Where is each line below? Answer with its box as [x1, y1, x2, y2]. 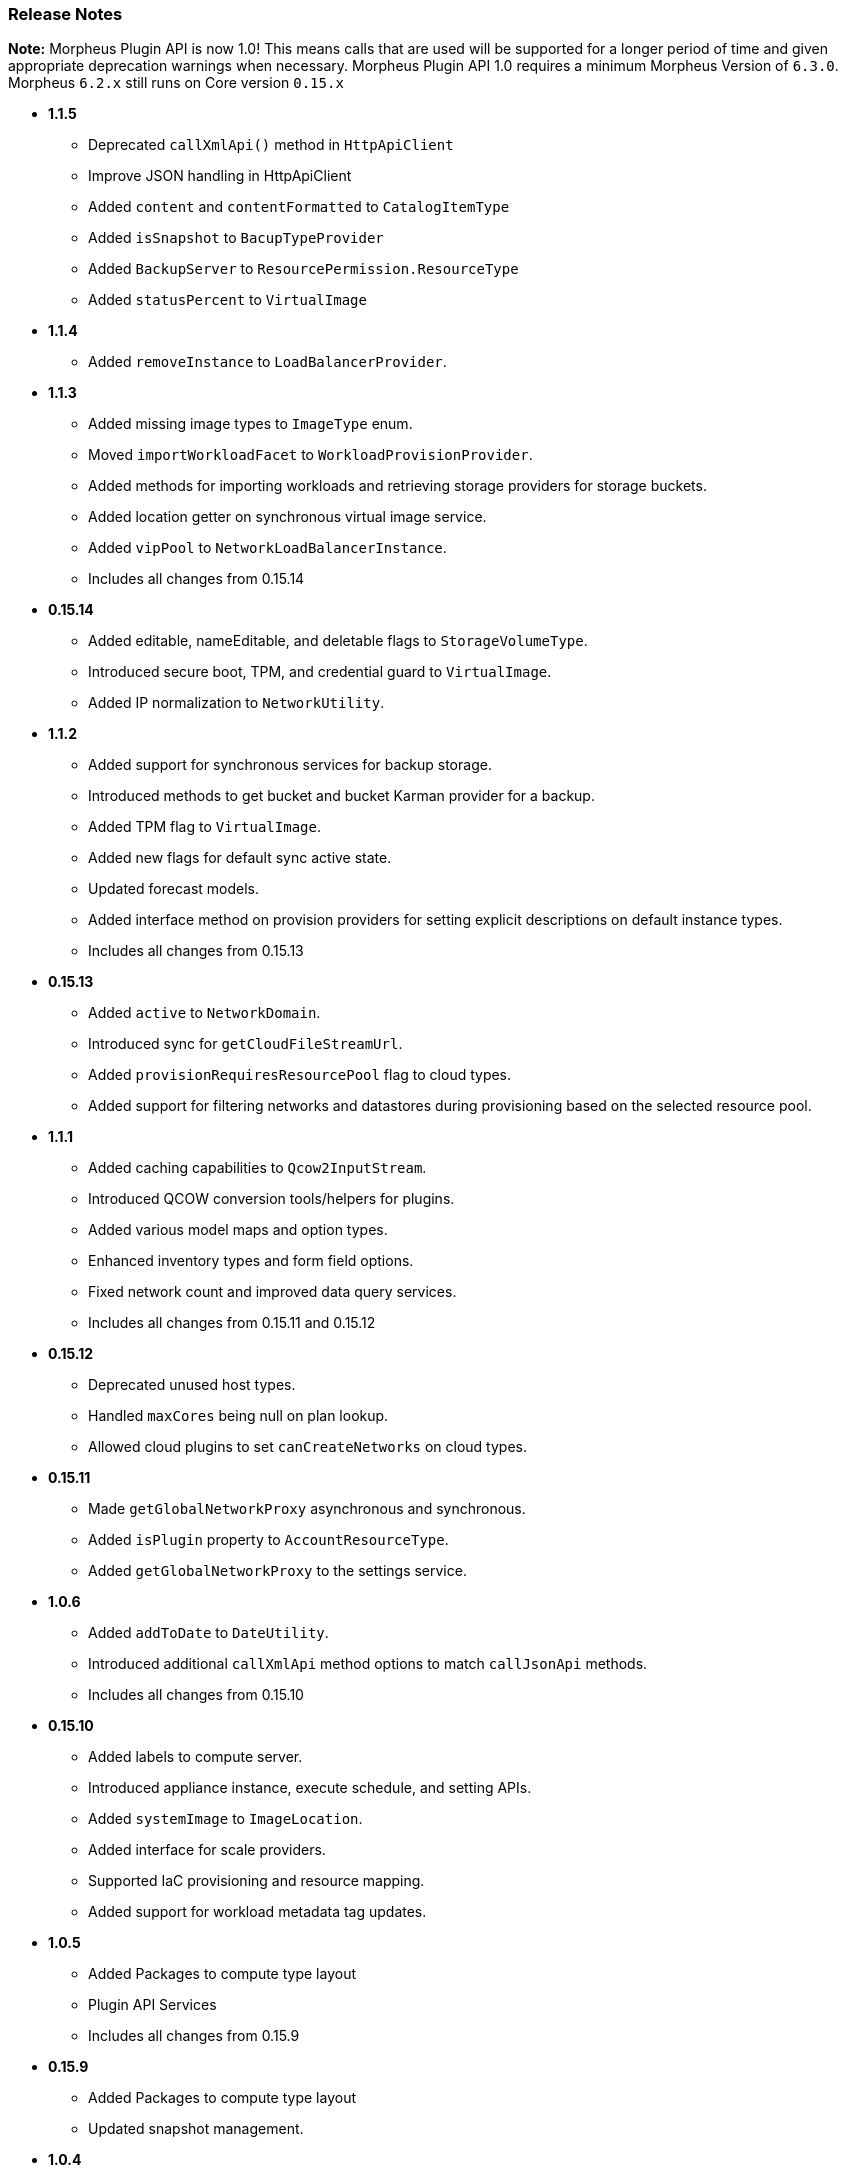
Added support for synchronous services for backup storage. [88, 756, 492, 774]
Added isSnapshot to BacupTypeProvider [88, 229, 384, 247]
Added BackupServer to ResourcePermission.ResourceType [88, 260, 519, 278]
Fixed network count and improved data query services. [88, 1283, 457, 1301]
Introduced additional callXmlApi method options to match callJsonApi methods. [88, 1655, 648, 1673]
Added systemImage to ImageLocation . [88, 1810, 363, 1828]
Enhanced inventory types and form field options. [88, 1252, 414, 1270]
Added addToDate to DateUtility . [88, 1624, 329, 1642]
